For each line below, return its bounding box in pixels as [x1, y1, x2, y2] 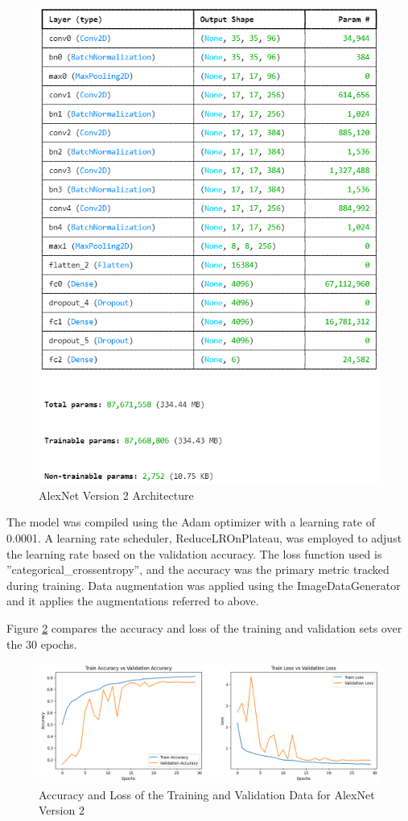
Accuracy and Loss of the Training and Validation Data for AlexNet [39, 786, 375, 802]
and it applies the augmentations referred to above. [6, 592, 259, 609]
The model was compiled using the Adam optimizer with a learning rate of [6, 514, 375, 530]
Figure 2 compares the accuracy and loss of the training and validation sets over [6, 619, 402, 636]
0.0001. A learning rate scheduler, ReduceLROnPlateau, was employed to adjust [6, 529, 402, 546]
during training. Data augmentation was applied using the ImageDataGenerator [6, 576, 401, 593]
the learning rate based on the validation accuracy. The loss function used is [6, 545, 382, 562]
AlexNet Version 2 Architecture [39, 486, 194, 503]
